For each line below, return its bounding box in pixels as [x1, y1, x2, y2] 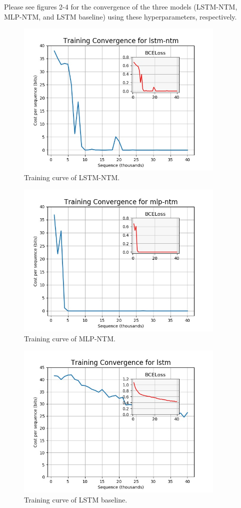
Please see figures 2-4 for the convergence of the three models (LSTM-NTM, [4, 2, 237, 12]
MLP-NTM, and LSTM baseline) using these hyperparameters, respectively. [4, 11, 237, 22]
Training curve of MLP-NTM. [24, 333, 115, 343]
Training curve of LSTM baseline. [24, 494, 127, 504]
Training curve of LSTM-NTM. [24, 172, 120, 183]
